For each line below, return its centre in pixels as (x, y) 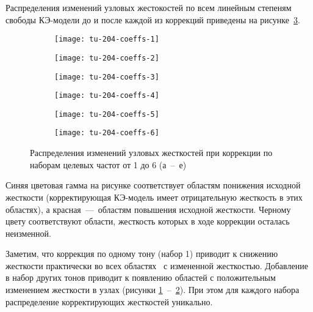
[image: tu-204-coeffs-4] (107, 96)
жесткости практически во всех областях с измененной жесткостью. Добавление (157, 265)
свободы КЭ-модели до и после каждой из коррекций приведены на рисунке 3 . (153, 19)
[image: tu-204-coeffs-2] (107, 58)
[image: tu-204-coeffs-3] (107, 77)
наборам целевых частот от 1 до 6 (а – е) (108, 164)
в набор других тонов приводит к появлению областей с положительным (141, 277)
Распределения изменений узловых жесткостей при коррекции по (151, 153)
